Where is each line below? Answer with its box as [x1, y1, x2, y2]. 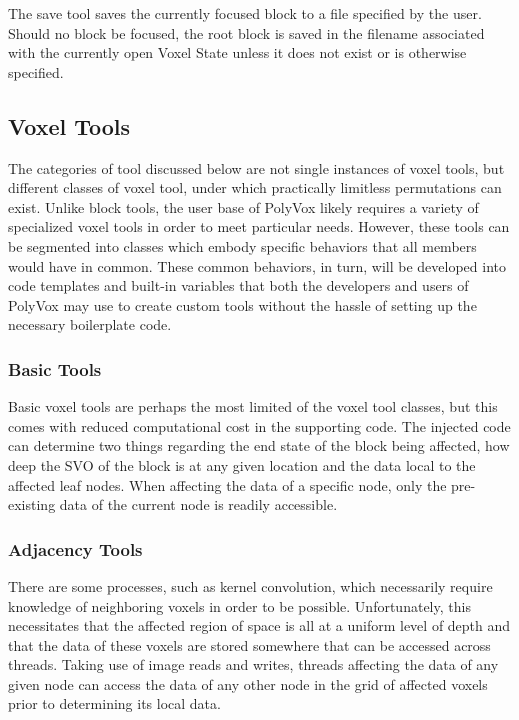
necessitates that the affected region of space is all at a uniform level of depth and [8, 615, 511, 636]
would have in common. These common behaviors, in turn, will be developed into [8, 255, 507, 276]
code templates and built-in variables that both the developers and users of [8, 275, 469, 296]
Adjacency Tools [8, 536, 143, 561]
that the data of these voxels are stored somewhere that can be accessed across [8, 634, 491, 655]
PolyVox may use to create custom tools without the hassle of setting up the [8, 294, 477, 315]
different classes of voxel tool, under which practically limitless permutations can [8, 177, 502, 198]
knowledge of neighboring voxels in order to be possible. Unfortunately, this [8, 595, 471, 616]
